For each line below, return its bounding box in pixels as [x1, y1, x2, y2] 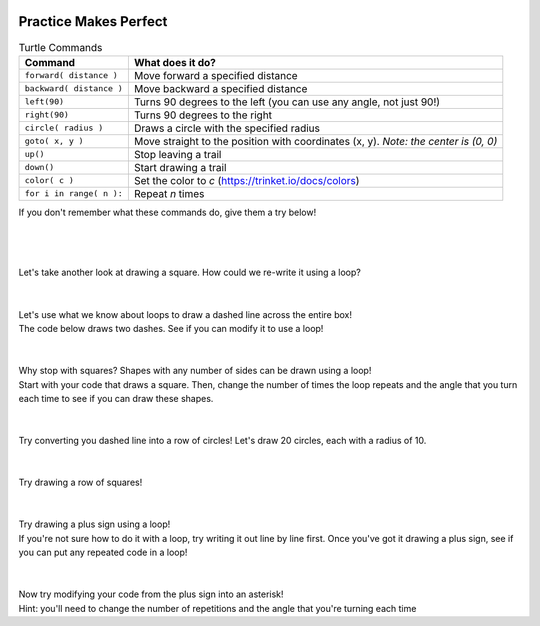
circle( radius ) [24, 123, 104, 134]
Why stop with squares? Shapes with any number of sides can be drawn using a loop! [18, 365, 372, 377]
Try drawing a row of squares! [18, 476, 143, 489]
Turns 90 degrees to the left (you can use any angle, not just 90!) [133, 95, 440, 109]
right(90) [24, 110, 70, 120]
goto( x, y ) [24, 136, 84, 147]
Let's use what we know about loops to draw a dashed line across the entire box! [18, 308, 352, 320]
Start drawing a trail [133, 160, 227, 174]
